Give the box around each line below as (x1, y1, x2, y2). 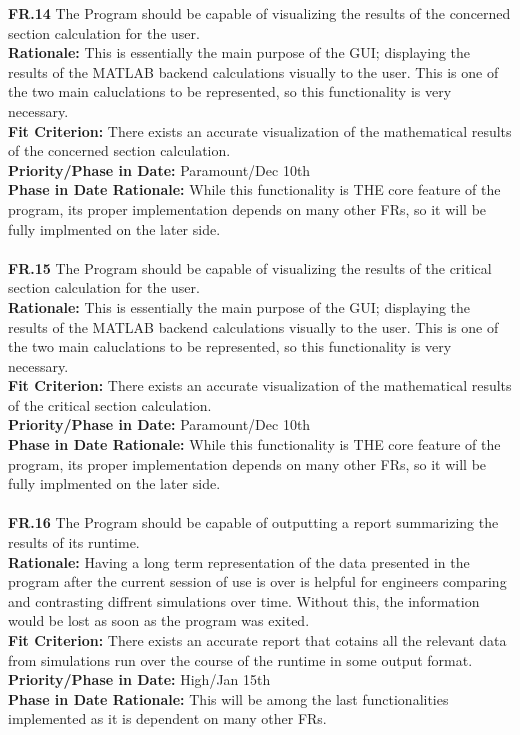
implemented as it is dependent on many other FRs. (8, 708, 327, 729)
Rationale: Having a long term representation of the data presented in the (8, 551, 470, 572)
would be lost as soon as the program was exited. (8, 610, 310, 631)
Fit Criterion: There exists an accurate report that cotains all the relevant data (8, 630, 507, 650)
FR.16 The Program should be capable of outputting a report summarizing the (8, 512, 499, 533)
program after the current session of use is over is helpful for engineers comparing (8, 571, 507, 592)
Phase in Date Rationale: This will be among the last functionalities (8, 688, 449, 709)
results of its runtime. (8, 532, 140, 553)
